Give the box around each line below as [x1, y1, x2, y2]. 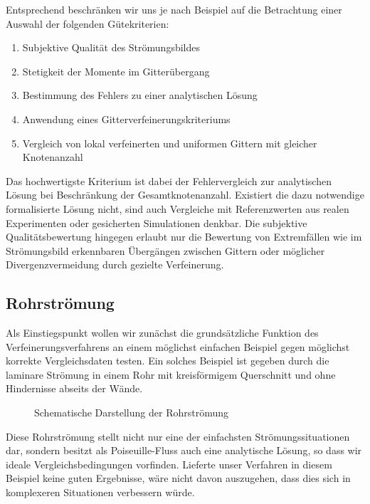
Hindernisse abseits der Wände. [6, 381, 143, 396]
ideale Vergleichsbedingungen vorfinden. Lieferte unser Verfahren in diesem [6, 456, 332, 471]
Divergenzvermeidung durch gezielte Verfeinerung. [6, 257, 224, 272]
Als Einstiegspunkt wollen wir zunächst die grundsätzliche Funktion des [6, 325, 319, 340]
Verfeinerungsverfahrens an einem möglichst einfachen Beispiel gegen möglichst [6, 339, 350, 354]
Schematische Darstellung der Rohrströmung [34, 405, 228, 420]
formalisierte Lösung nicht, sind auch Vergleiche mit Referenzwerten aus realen [6, 201, 349, 216]
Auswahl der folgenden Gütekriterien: [6, 16, 169, 31]
